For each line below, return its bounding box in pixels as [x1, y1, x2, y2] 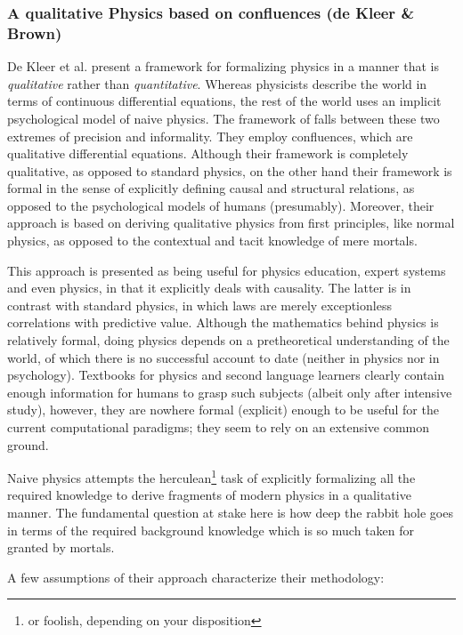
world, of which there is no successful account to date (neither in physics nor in [7, 348, 440, 366]
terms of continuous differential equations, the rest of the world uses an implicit [7, 92, 442, 110]
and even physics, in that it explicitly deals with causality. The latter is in [7, 278, 411, 297]
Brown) [7, 21, 62, 44]
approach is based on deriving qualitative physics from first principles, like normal [7, 213, 455, 232]
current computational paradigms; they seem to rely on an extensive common [7, 418, 430, 437]
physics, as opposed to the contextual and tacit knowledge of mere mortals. [7, 231, 418, 250]
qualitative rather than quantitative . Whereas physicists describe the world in [7, 74, 427, 92]
